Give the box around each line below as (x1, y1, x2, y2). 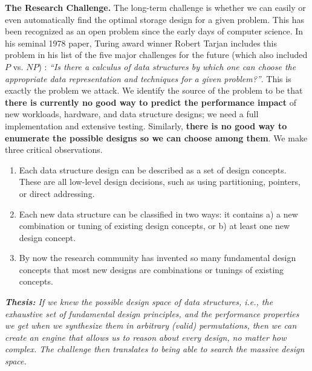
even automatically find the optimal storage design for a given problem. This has (5, 13, 305, 25)
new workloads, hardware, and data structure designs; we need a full (5, 108, 259, 120)
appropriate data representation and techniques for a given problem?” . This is (5, 72, 291, 85)
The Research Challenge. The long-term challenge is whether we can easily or (5, 1, 306, 13)
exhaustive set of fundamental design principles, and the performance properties (5, 307, 299, 320)
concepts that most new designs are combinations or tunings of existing (19, 263, 284, 276)
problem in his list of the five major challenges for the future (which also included (5, 48, 308, 61)
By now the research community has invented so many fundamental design (19, 251, 296, 264)
